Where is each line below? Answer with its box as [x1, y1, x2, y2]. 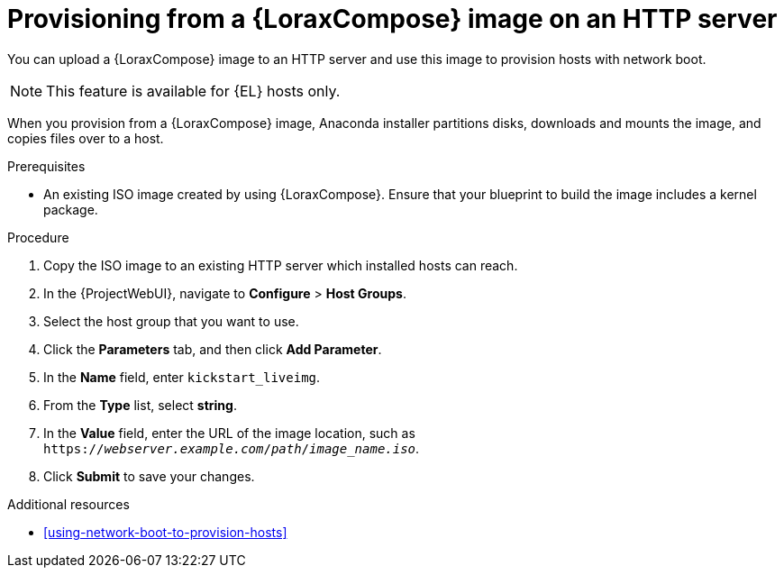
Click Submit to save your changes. [43, 468, 255, 484]
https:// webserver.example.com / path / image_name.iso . [43, 440, 420, 456]
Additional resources [7, 496, 130, 512]
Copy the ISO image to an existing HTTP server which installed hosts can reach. [43, 257, 518, 273]
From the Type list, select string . [43, 397, 237, 413]
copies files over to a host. [7, 130, 164, 146]
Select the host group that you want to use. [43, 313, 299, 329]
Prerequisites [7, 158, 86, 174]
